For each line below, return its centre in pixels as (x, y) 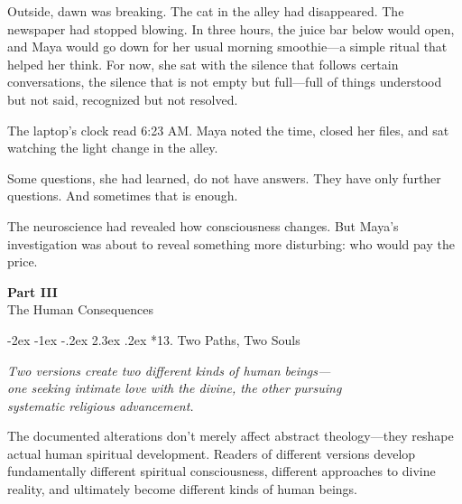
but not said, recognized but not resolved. (123, 99)
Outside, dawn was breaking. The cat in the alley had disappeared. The (206, 11)
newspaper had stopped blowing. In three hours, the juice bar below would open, (231, 28)
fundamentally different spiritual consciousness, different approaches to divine (222, 471)
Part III (32, 291)
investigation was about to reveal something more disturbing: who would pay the (231, 243)
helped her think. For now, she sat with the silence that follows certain (203, 64)
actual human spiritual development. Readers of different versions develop (212, 453)
